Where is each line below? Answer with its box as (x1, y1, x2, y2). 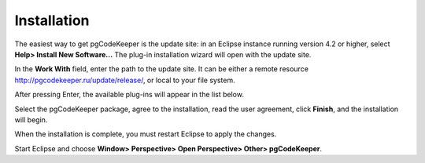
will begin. (14, 114, 48, 125)
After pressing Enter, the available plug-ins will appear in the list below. (14, 90, 244, 100)
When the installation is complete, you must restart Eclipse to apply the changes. (14, 129, 277, 139)
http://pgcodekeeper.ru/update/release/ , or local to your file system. (14, 75, 235, 85)
